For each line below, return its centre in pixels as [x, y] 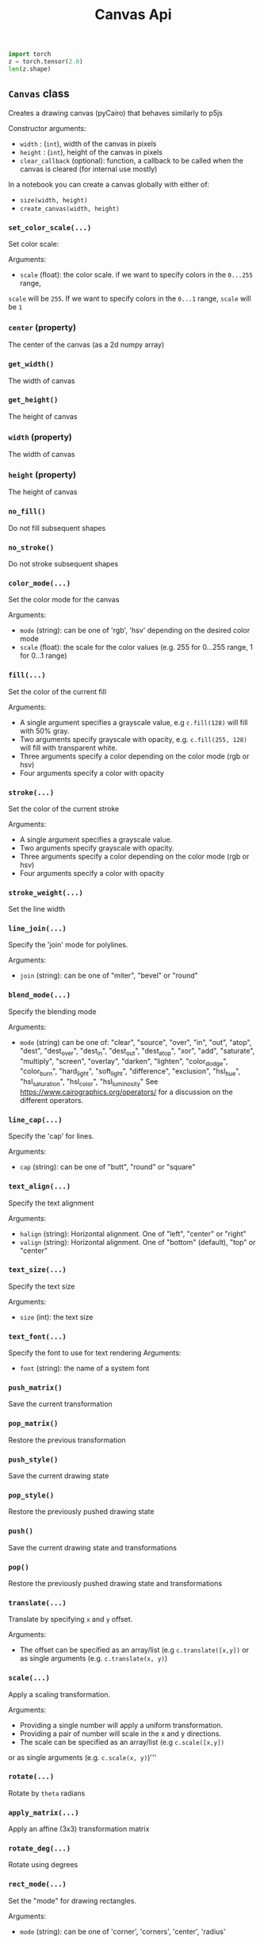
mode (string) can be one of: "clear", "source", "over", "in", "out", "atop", [136, 1042]
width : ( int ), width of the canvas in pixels [88, 144]
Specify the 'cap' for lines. [51, 1136]
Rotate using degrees [43, 1865]
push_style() [33, 1459]
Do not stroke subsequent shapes [63, 564]
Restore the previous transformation [67, 1440]
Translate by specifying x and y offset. [71, 1619]
